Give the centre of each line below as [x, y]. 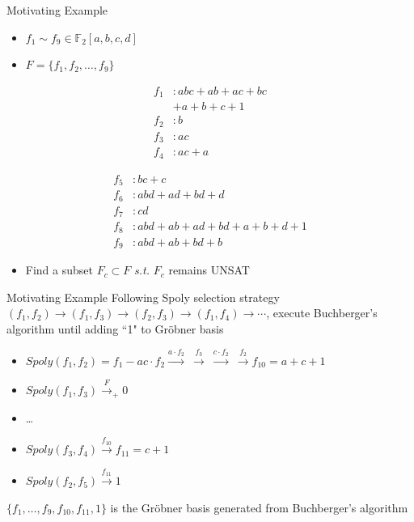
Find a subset [59, 270]
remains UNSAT [209, 270]
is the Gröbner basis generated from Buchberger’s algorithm [259, 507]
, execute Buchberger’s [322, 313]
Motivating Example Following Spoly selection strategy [143, 297]
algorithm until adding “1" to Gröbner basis [115, 328]
